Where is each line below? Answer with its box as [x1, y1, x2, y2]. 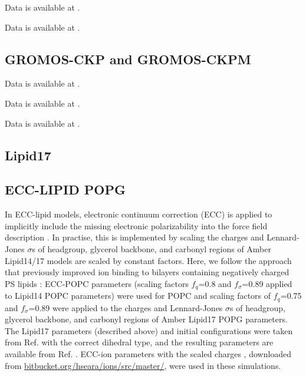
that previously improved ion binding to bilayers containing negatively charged [5, 266, 289, 278]
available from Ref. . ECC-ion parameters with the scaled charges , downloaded [5, 348, 292, 359]
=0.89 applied [242, 277, 292, 289]
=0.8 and [198, 277, 232, 289]
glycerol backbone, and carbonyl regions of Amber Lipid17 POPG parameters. [5, 313, 288, 325]
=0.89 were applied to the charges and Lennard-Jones [28, 301, 223, 314]
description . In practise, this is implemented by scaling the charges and [5, 231, 264, 243]
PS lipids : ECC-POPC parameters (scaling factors [5, 277, 189, 289]
